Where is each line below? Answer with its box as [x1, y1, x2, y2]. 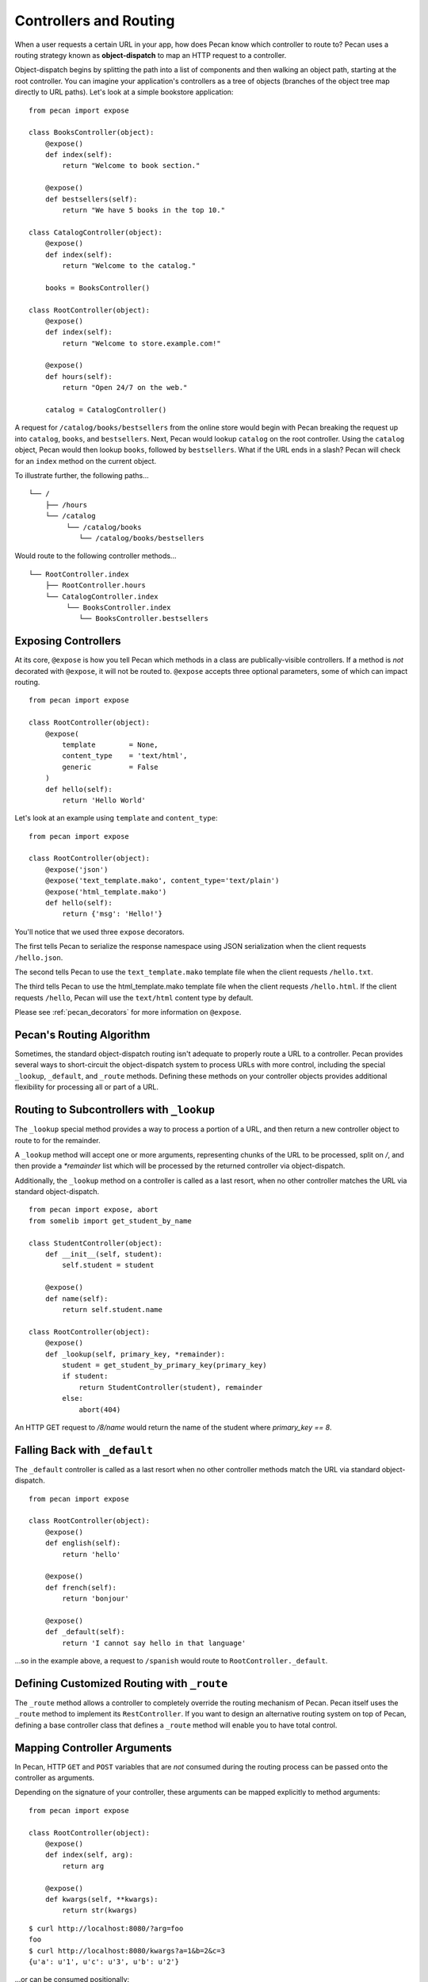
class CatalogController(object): [29, 228, 162, 237]
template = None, [62, 740, 159, 749]
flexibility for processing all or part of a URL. [14, 1082, 159, 1092]
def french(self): [44, 1582, 117, 1592]
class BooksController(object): [29, 128, 155, 137]
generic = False [62, 762, 159, 771]
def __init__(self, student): [44, 1249, 162, 1259]
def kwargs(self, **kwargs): [44, 1895, 159, 1904]
